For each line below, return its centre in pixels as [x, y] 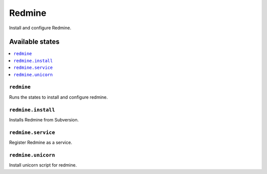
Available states [34, 42]
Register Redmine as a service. [41, 143]
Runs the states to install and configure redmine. [59, 97]
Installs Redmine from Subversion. [44, 119]
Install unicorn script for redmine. [43, 165]
